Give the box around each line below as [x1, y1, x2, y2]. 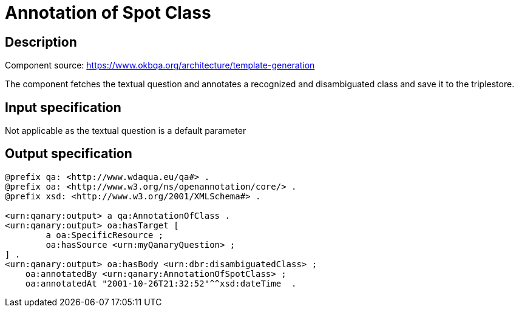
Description [5, 34, 77, 50]
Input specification [5, 99, 121, 115]
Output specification [5, 146, 132, 162]
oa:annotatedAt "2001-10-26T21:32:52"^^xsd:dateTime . [25, 278, 297, 288]
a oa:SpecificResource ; [46, 230, 164, 240]
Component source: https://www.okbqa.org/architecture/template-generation [5, 60, 315, 71]
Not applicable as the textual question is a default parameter [5, 125, 246, 136]
